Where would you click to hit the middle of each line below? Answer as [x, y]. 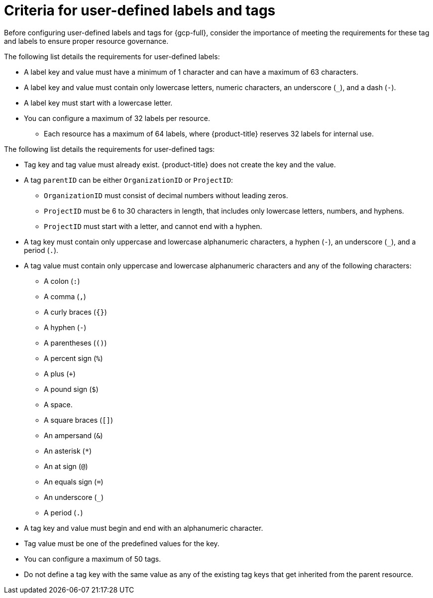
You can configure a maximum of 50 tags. [93, 559]
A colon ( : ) [62, 281]
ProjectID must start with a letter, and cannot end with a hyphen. [153, 226]
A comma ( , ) [65, 296]
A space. [58, 404]
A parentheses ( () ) [75, 343]
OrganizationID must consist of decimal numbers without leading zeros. [166, 195]
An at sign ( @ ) [66, 466]
